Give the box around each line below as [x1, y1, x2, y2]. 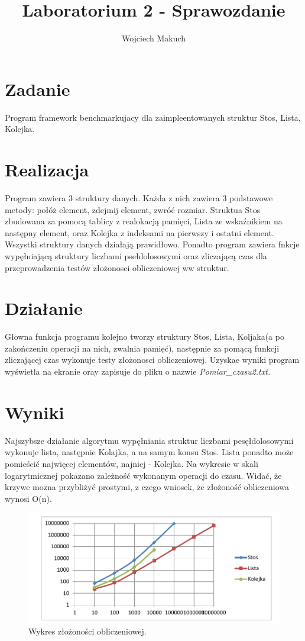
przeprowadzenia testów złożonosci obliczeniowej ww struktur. [5, 261, 229, 273]
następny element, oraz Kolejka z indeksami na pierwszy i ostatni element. [5, 226, 274, 239]
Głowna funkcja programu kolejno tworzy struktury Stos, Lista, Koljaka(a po [5, 330, 284, 343]
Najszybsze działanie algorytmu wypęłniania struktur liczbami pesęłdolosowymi [5, 434, 294, 446]
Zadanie [5, 76, 70, 101]
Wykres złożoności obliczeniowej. [28, 625, 147, 637]
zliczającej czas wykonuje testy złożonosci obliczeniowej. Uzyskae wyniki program [5, 353, 300, 366]
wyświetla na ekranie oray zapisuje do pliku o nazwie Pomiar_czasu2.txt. [5, 365, 271, 378]
